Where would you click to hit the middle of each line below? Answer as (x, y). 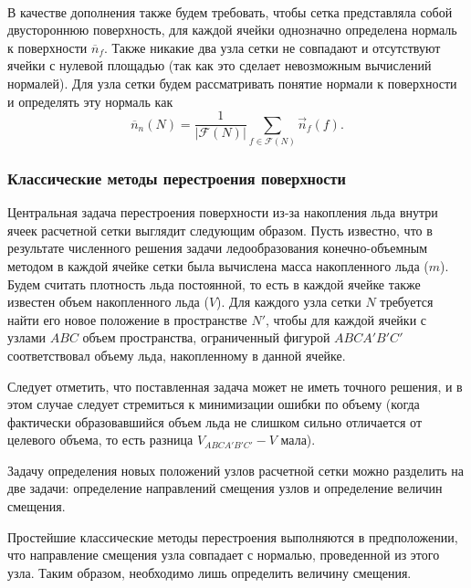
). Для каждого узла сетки (289, 302)
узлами (27, 337)
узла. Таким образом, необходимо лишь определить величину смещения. (209, 572)
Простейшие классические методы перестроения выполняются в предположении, (233, 536)
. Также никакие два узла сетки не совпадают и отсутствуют (272, 47)
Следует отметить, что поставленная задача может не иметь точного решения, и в (235, 386)
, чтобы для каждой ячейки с (346, 319)
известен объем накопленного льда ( (108, 302)
